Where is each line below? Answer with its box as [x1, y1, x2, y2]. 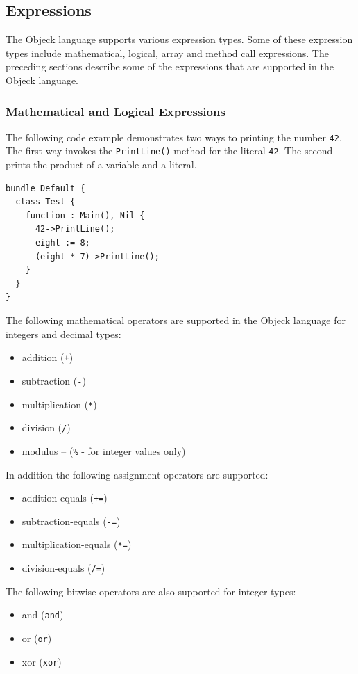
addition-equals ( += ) [22, 490, 108, 505]
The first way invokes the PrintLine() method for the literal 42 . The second [6, 143, 333, 158]
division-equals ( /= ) [22, 561, 105, 575]
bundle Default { [6, 183, 85, 193]
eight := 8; [35, 238, 90, 248]
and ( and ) [22, 607, 64, 622]
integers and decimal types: [6, 326, 121, 341]
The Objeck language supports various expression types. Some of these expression [6, 32, 353, 47]
